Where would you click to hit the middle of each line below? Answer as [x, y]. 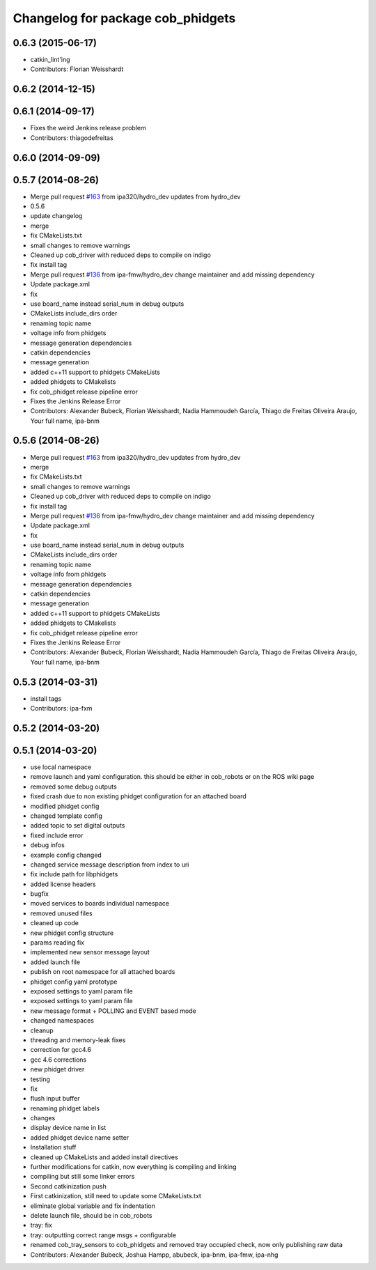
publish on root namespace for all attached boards [103, 972]
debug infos [48, 845]
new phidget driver [57, 1069]
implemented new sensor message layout [90, 952]
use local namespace [61, 767]
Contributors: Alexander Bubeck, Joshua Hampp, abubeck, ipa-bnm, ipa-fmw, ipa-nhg [154, 1255]
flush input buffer [55, 1099]
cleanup [42, 1030]
